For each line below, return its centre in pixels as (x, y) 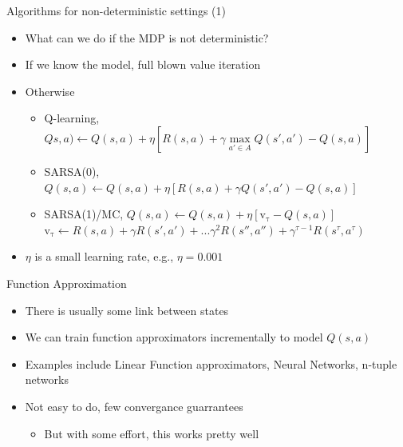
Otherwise (50, 91)
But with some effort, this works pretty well (152, 433)
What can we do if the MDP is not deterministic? (147, 37)
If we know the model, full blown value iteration (143, 64)
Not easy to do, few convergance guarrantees (134, 406)
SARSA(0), (72, 171)
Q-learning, (72, 118)
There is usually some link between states (127, 310)
